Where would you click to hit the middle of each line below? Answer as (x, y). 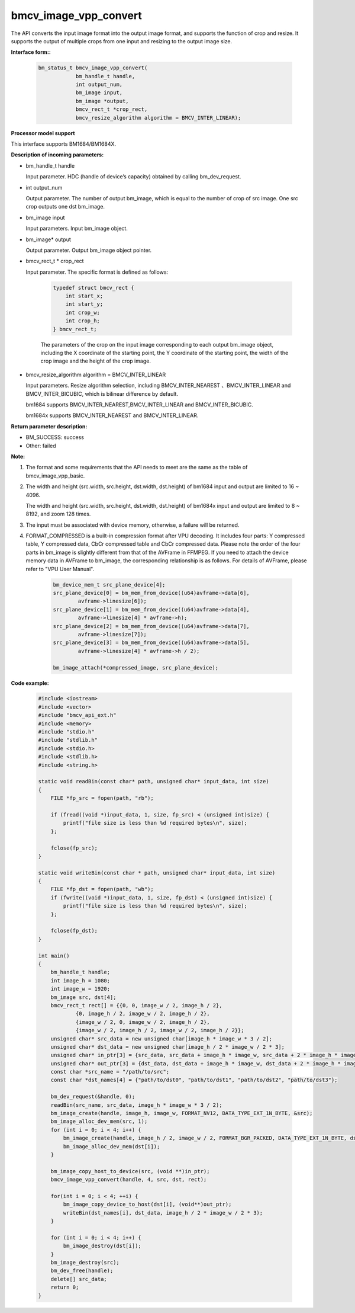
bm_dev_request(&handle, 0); (93, 1097)
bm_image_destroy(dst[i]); (102, 1246)
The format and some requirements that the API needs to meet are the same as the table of (137, 467)
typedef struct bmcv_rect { (93, 288)
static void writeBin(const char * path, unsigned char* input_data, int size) (157, 873)
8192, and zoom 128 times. (58, 514)
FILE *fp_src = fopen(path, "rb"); (102, 798)
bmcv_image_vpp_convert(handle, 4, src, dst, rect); (129, 1180)
